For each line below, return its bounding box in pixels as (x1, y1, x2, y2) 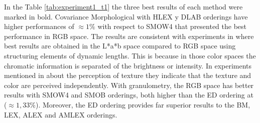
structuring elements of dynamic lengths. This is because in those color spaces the (4, 50, 256, 60)
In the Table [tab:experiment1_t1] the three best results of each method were (4, 1, 243, 11)
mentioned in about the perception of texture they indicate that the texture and (4, 70, 251, 80)
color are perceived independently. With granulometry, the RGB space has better (4, 79, 254, 90)
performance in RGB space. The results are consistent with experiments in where (4, 30, 254, 41)
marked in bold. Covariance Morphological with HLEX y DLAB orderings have (4, 11, 248, 21)
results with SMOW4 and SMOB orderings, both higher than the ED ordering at (4, 89, 253, 100)
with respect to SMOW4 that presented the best (97, 21, 247, 31)
